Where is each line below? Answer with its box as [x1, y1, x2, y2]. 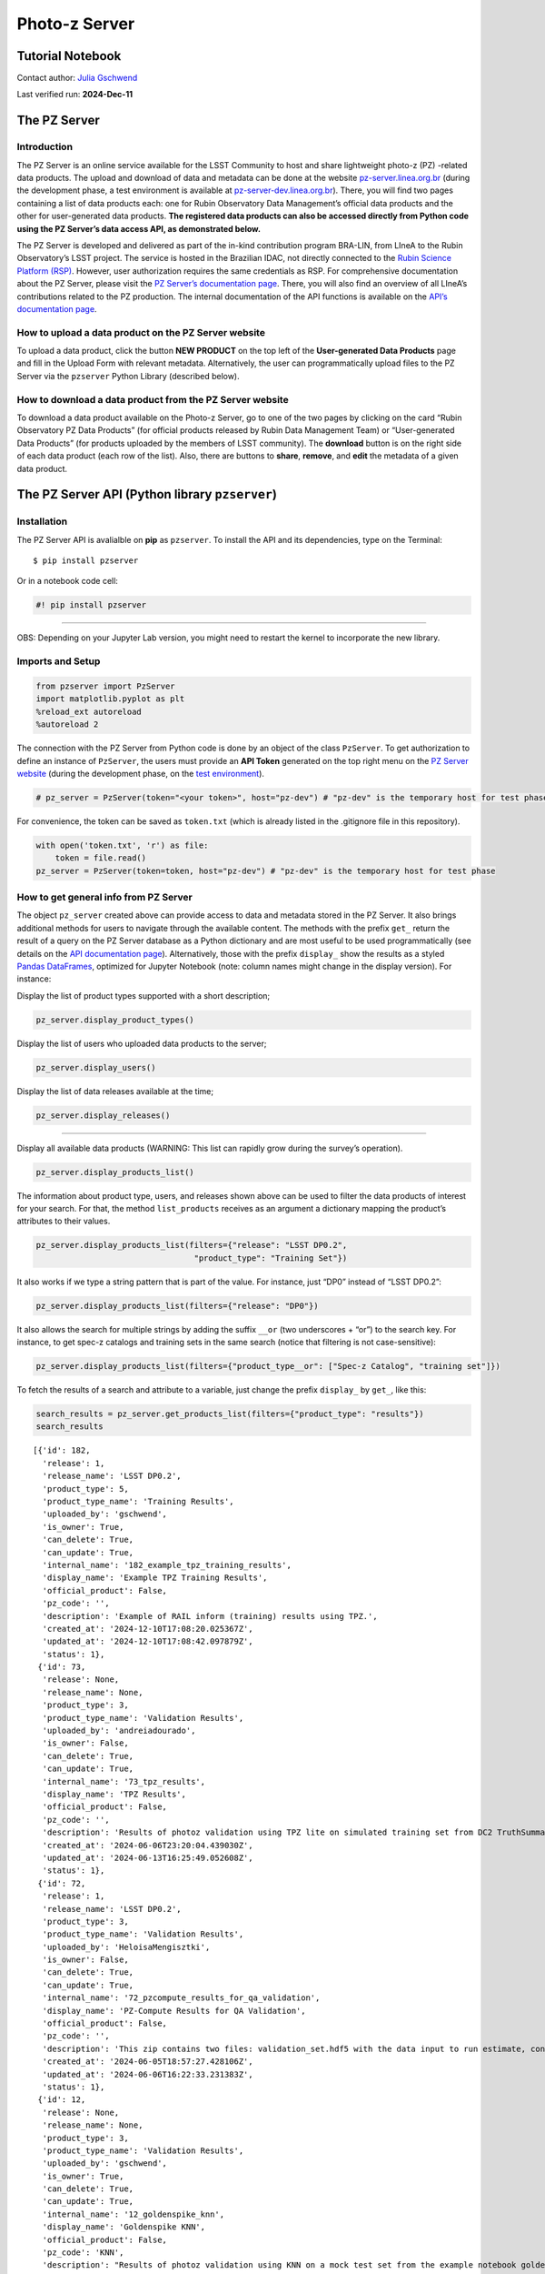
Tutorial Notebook [16, 48, 122, 64]
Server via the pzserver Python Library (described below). [16, 370, 240, 381]
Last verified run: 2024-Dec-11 [16, 89, 134, 100]
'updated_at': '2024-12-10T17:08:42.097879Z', [42, 1636, 253, 1646]
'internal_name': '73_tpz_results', [42, 1776, 206, 1786]
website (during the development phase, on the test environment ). [16, 768, 265, 779]
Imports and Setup [16, 655, 101, 668]
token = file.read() [54, 853, 147, 863]
